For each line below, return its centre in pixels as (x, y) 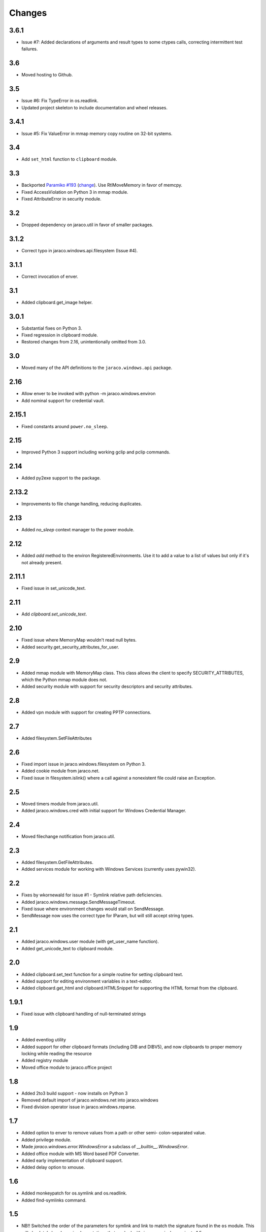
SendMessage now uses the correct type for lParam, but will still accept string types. (108, 916)
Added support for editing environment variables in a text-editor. (87, 981)
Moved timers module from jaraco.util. (60, 804)
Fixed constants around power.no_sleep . (65, 426)
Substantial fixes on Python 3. (52, 328)
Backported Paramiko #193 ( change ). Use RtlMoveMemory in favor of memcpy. (102, 185)
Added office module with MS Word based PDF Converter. (81, 1154)
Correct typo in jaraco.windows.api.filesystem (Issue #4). (80, 250)
